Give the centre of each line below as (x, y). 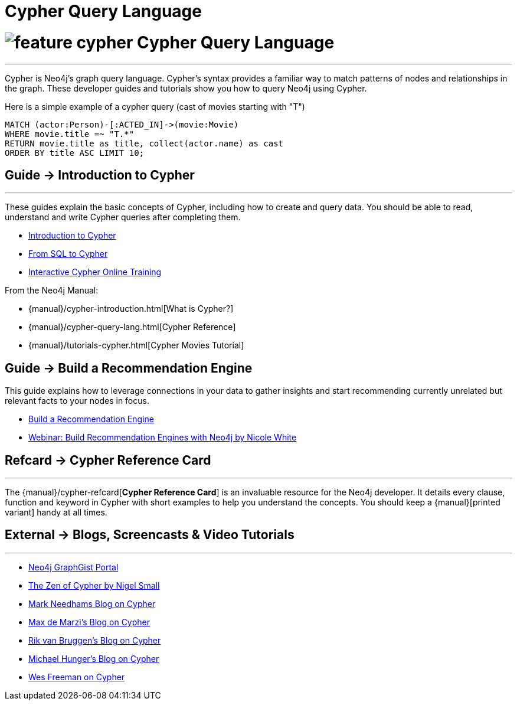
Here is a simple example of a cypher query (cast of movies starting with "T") (155, 106)
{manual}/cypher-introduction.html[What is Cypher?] (131, 309)
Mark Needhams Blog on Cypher (92, 603)
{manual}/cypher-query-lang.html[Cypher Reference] (132, 327)
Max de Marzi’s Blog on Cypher (89, 622)
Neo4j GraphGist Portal (73, 567)
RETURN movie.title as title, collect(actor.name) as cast (144, 143)
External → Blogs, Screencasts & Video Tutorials (150, 535)
